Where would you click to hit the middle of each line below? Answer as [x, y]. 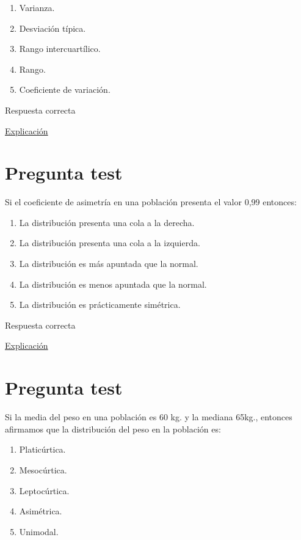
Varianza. [37, 7]
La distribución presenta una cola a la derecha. [107, 222]
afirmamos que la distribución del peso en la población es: [113, 429]
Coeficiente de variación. [65, 89]
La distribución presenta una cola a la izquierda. [110, 243]
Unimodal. [39, 531]
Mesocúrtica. [43, 469]
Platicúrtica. [42, 449]
